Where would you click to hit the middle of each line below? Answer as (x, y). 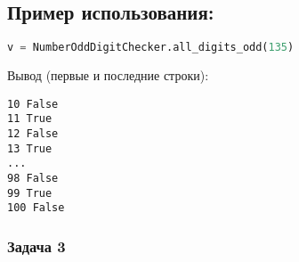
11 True (30, 119)
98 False (33, 178)
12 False (33, 133)
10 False (33, 104)
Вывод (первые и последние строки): (108, 75)
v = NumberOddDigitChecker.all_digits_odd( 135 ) (151, 48)
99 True (30, 193)
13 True (30, 148)
